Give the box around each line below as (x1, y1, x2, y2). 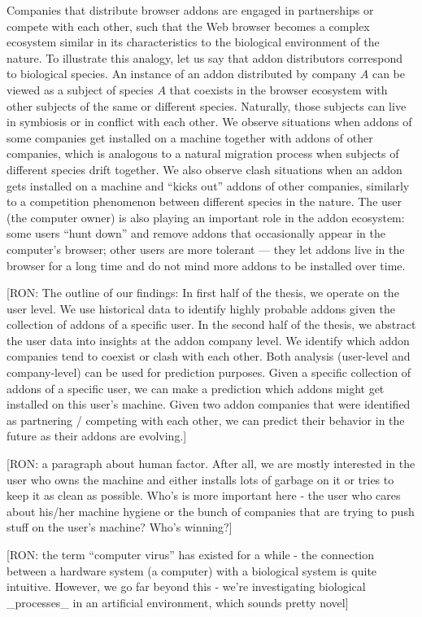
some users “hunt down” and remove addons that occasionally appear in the (7, 225, 385, 242)
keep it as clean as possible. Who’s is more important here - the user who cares (7, 487, 401, 504)
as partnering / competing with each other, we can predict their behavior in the (7, 411, 405, 428)
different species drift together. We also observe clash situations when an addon (7, 160, 402, 177)
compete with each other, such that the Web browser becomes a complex (7, 17, 370, 34)
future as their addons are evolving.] (7, 427, 187, 444)
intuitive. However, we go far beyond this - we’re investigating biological (7, 578, 366, 595)
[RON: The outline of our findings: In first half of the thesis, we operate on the (7, 284, 399, 301)
